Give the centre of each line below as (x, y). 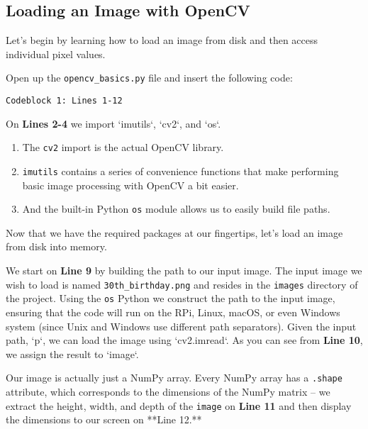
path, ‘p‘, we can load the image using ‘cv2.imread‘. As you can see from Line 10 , (184, 340)
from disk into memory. (56, 246)
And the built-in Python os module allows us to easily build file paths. (176, 209)
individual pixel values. (56, 54)
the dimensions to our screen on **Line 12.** (104, 419)
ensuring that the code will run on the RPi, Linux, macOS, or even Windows (173, 312)
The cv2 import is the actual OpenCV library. (123, 147)
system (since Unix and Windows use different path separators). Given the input (181, 326)
